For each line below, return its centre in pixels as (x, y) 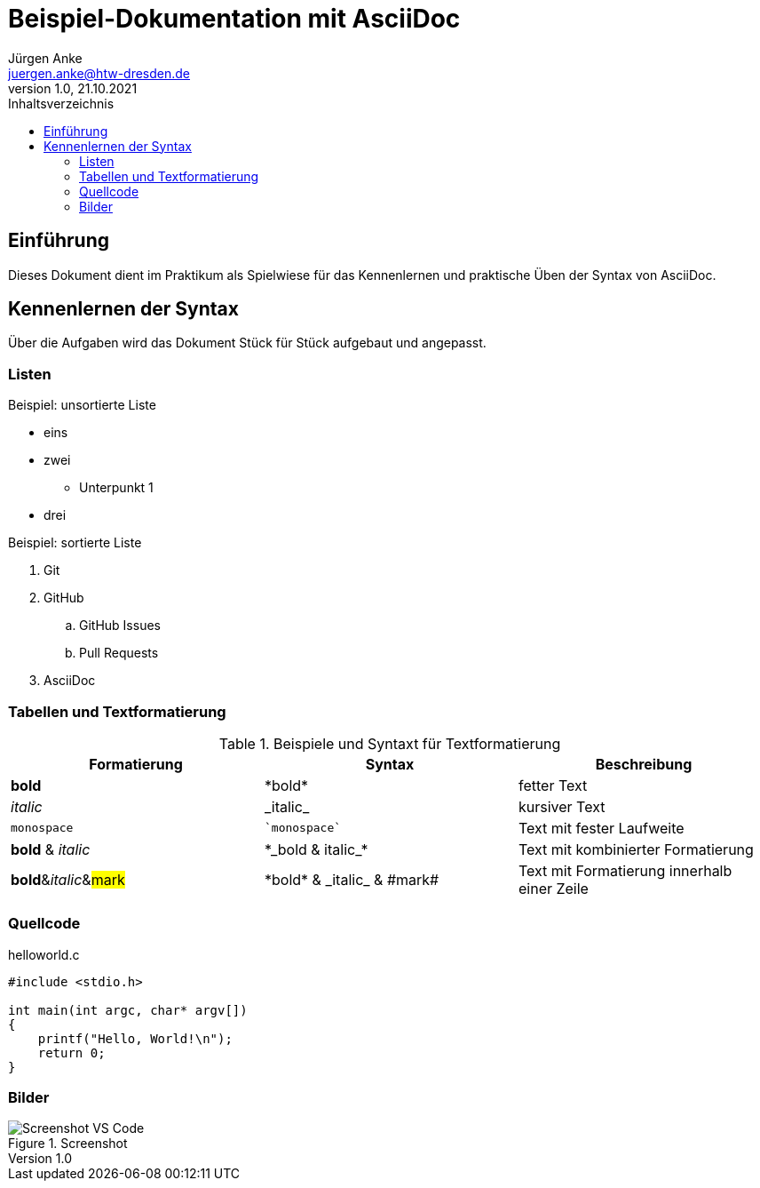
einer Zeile (553, 888)
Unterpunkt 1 (116, 488)
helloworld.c (44, 954)
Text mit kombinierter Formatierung (636, 849)
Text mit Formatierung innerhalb (625, 870)
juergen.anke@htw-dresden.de (99, 73)
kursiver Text (562, 806)
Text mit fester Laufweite (601, 828)
